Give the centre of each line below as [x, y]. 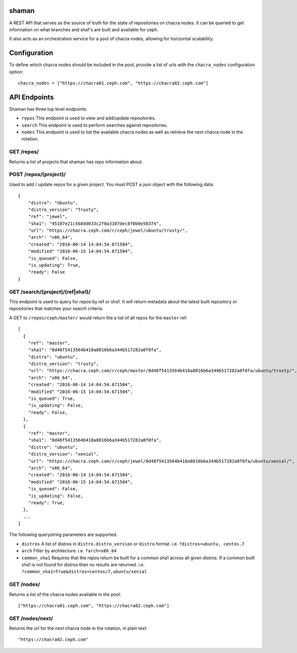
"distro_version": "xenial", [63, 454]
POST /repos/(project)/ [38, 175]
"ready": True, [47, 503]
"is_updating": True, [54, 265]
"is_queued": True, [52, 399]
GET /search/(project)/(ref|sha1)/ [50, 292]
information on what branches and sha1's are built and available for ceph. [84, 29]
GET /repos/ [24, 152]
